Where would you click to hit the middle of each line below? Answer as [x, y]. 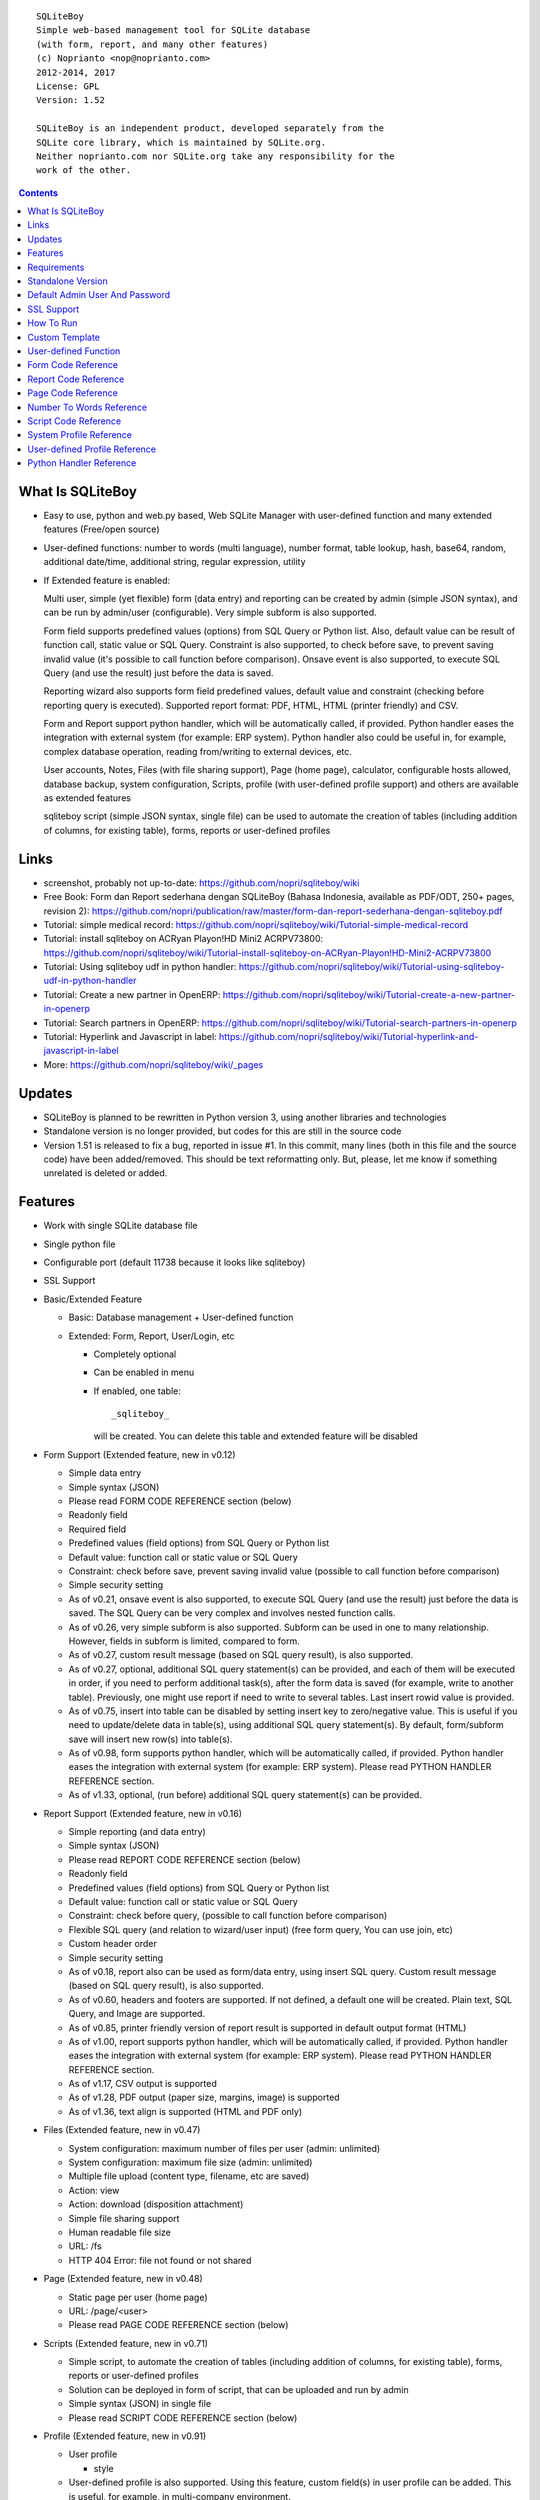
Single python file [79, 1244]
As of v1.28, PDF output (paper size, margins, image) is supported [204, 2097]
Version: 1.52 [70, 100]
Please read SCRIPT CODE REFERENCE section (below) [183, 2417]
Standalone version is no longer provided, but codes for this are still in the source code [222, 1131]
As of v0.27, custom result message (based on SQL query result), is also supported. [241, 1655]
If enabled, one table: [137, 1391]
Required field [97, 1529]
